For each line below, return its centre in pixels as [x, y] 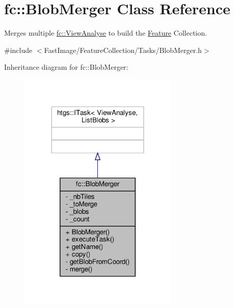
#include [18, 50]
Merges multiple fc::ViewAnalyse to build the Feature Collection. [106, 33]
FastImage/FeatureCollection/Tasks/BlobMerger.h [123, 50]
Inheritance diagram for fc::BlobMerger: [66, 67]
